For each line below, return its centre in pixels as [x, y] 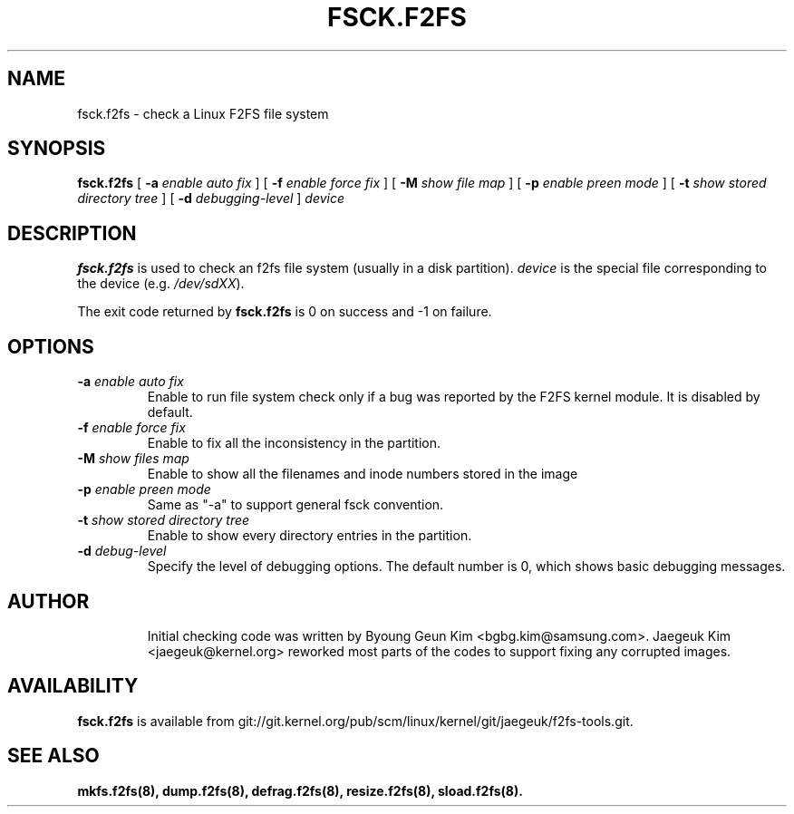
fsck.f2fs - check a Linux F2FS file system [203, 113]
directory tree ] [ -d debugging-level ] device [211, 199]
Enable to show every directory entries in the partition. [310, 536]
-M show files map [133, 459]
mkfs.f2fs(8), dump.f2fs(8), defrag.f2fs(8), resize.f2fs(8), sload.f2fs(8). [300, 790]
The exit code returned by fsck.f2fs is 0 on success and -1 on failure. [285, 312]
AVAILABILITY [73, 686]
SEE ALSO [53, 756]
